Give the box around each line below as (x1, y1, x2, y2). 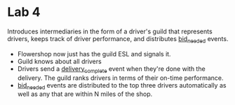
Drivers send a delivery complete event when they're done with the (17, 64, 206, 74)
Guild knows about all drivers (17, 57, 102, 65)
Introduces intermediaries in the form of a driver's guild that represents (7, 27, 213, 35)
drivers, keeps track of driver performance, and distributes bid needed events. (7, 34, 229, 45)
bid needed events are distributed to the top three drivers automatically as (17, 81, 227, 91)
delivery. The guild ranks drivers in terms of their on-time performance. (17, 74, 224, 82)
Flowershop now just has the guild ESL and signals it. (17, 49, 171, 58)
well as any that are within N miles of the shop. (17, 90, 153, 98)
